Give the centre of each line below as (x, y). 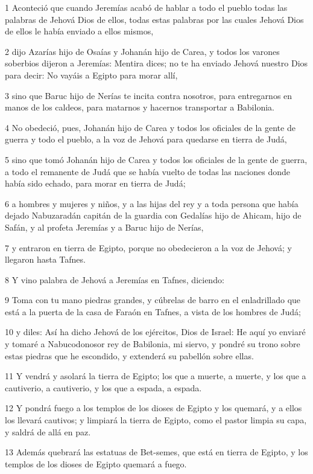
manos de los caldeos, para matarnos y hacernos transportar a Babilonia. (140, 107)
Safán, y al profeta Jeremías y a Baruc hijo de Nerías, (104, 227)
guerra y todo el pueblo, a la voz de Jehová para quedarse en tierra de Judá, (146, 139)
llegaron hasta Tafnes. (45, 259)
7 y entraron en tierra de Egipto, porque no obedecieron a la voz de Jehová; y (148, 247)
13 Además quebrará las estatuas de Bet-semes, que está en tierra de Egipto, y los (156, 452)
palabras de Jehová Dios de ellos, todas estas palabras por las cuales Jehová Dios (154, 19)
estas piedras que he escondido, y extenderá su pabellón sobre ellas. (129, 355)
